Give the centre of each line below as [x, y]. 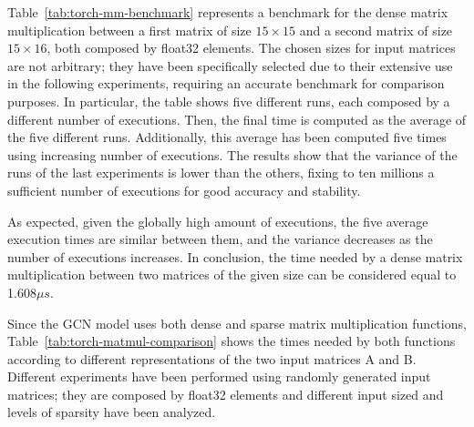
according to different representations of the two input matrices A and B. [212, 358]
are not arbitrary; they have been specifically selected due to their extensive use [230, 65]
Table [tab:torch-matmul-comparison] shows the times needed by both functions [232, 341]
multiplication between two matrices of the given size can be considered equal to [232, 274]
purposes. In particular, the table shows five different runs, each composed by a [229, 101]
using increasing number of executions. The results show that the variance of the [232, 154]
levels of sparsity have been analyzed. [112, 412]
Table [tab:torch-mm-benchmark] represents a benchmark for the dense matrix [228, 12]
